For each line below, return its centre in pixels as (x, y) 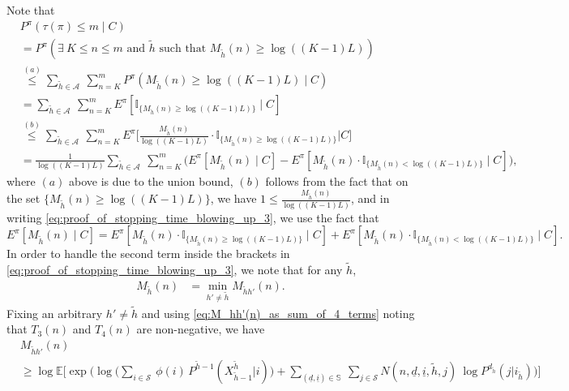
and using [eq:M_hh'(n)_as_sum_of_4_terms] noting (278, 313)
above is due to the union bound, (151, 180)
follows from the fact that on (337, 180)
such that (183, 49)
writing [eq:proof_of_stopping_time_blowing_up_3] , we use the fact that (193, 217)
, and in (370, 198)
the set (24, 198)
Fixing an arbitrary (55, 313)
